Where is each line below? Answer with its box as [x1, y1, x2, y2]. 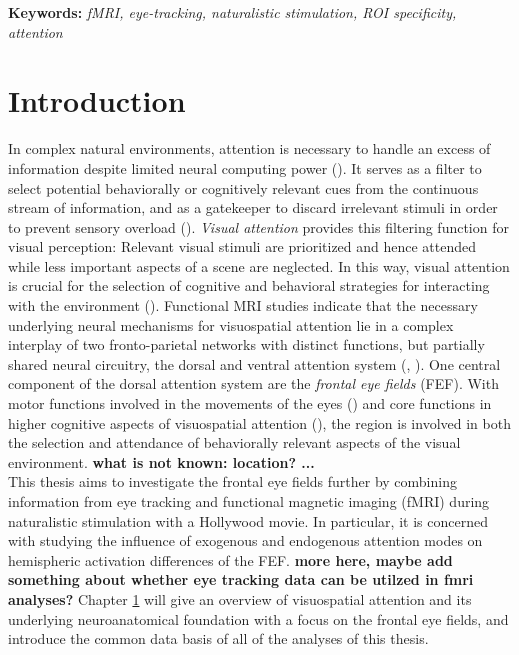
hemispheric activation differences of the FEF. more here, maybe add [8, 549, 453, 570]
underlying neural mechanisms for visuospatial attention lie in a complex [8, 314, 454, 335]
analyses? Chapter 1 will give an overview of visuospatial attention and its [8, 588, 472, 609]
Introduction [8, 80, 186, 121]
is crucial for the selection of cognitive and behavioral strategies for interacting [8, 275, 490, 296]
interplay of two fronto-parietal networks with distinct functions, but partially [8, 334, 485, 355]
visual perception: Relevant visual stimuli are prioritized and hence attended [8, 236, 477, 257]
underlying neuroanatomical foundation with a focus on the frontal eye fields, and [8, 608, 509, 629]
